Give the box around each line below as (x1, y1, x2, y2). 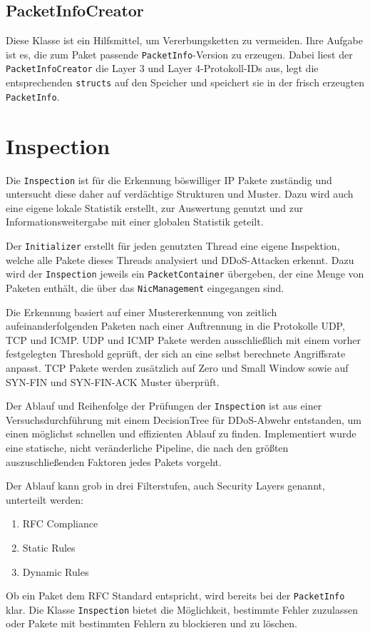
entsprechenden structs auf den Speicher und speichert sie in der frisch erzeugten (6, 75, 364, 90)
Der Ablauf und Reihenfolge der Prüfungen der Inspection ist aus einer (6, 398, 322, 413)
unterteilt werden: (6, 492, 83, 507)
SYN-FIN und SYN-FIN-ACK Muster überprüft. (6, 374, 220, 389)
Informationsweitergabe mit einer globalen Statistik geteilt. (6, 214, 264, 229)
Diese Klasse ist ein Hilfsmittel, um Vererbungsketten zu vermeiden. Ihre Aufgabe (6, 33, 363, 48)
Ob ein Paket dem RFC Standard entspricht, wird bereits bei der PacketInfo (6, 588, 345, 603)
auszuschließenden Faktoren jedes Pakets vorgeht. (6, 454, 222, 469)
